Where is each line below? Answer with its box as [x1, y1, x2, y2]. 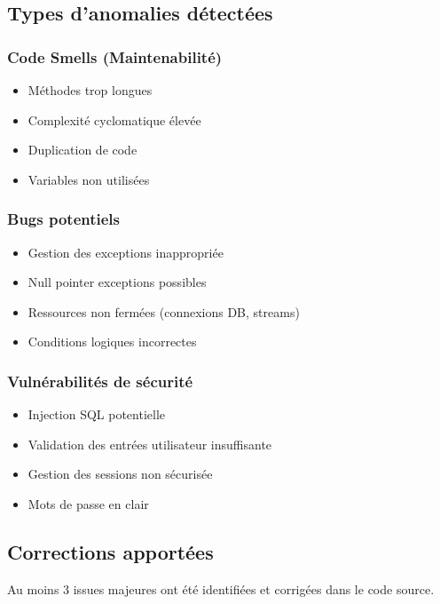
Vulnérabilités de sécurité [7, 370, 193, 392]
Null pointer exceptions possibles [27, 273, 207, 291]
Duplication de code [27, 140, 137, 159]
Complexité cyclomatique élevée [27, 110, 201, 129]
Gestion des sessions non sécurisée [27, 465, 213, 483]
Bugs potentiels [7, 208, 120, 230]
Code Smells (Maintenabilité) [7, 45, 223, 68]
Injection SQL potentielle [27, 405, 166, 424]
